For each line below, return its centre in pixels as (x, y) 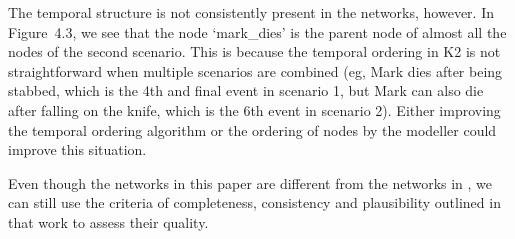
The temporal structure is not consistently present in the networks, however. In (251, 12)
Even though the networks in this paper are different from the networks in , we (250, 182)
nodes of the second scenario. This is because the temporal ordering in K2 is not (254, 51)
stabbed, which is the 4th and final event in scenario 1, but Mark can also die (246, 90)
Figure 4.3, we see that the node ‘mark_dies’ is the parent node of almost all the (257, 31)
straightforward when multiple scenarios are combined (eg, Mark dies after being (255, 70)
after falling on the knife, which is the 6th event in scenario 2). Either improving (254, 109)
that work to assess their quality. (108, 221)
